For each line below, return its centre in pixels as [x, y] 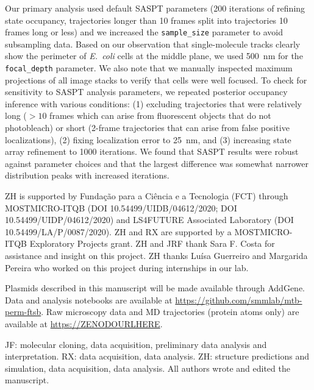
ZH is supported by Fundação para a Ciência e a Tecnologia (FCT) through [147, 196]
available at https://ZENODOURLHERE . [84, 323]
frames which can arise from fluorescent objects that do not [160, 115]
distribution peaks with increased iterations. [87, 175]
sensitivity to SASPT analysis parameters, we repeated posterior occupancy [146, 92]
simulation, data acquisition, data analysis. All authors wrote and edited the [148, 368]
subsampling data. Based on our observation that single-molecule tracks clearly [153, 44]
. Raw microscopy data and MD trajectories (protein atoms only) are [170, 312]
